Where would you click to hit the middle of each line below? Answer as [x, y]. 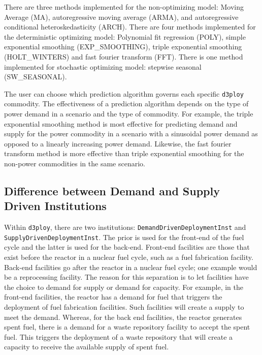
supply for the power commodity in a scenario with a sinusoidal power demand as [131, 134]
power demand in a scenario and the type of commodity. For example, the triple [129, 113]
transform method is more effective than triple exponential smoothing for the [124, 153]
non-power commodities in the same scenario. [75, 163]
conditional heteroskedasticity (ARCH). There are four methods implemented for [130, 27]
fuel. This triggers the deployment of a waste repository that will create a [119, 336]
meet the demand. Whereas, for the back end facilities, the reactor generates [123, 317]
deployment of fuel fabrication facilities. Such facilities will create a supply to [124, 307]
